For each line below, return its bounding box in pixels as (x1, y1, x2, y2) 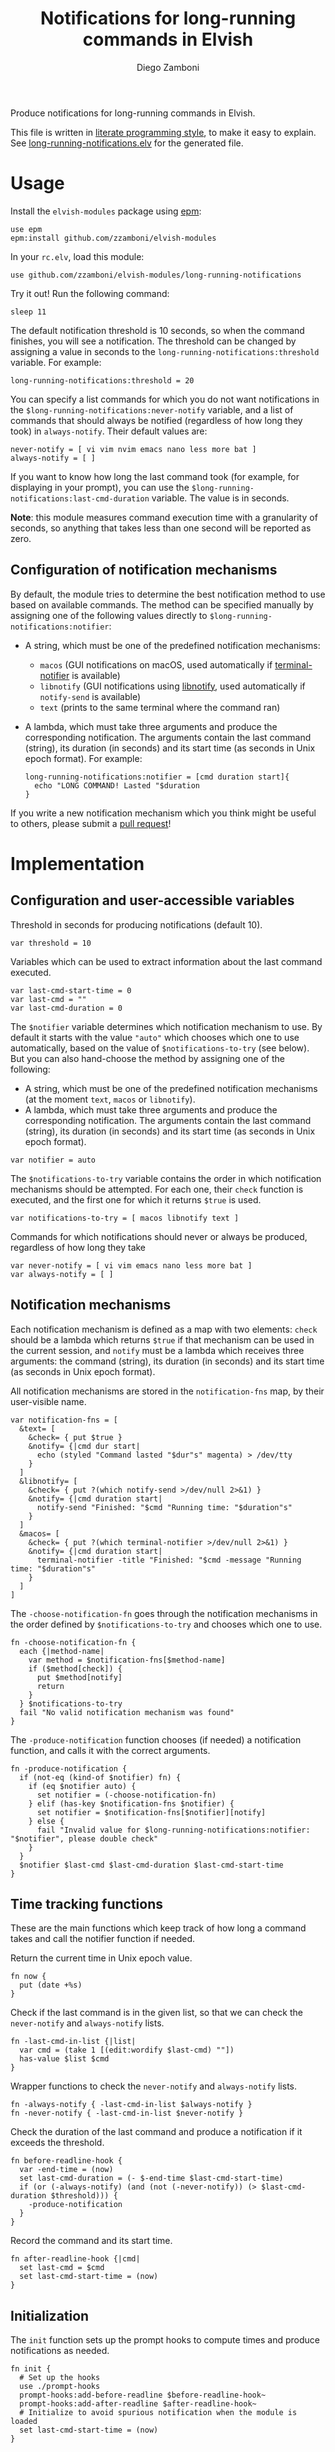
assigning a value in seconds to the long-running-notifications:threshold (10, 345, 320, 357)
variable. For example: (10, 356, 102, 368)
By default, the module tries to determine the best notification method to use (10, 588, 326, 600)
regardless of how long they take (10, 1241, 147, 1253)
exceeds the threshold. (10, 2137, 105, 2149)
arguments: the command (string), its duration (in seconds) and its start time (10, 1355, 325, 1367)
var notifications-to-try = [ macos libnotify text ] (10, 1213, 240, 1223)
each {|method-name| (19, 1646, 105, 1656)
